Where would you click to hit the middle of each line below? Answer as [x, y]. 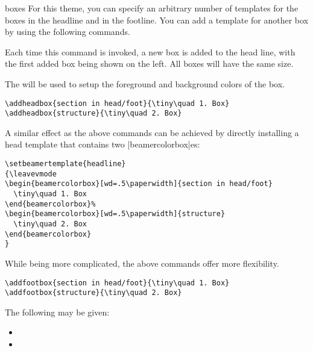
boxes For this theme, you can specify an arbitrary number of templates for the [152, 8]
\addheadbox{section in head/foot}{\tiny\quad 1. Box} [117, 103]
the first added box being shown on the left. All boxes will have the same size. [149, 64]
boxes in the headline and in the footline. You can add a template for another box [157, 20]
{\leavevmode [31, 174]
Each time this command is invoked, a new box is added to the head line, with [150, 51]
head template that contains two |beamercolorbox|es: [103, 144]
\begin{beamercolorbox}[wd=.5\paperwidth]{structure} [115, 214]
